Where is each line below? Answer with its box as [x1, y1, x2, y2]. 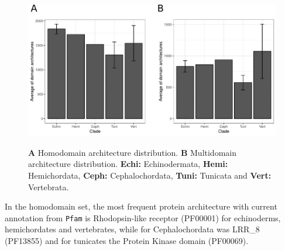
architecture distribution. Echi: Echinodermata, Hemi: [28, 158, 228, 170]
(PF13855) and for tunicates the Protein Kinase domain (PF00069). [5, 235, 249, 247]
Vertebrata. [28, 180, 69, 193]
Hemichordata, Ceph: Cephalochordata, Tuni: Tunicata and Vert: [28, 169, 272, 182]
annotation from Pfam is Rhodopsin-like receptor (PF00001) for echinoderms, [5, 211, 281, 224]
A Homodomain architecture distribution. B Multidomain [28, 146, 236, 158]
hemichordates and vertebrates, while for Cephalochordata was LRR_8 [5, 223, 260, 235]
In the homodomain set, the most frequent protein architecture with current [5, 200, 277, 212]
